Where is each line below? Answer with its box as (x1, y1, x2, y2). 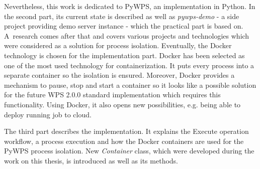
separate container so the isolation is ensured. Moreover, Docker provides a (4, 70, 235, 80)
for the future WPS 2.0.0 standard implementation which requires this (4, 89, 221, 100)
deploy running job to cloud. (4, 109, 92, 119)
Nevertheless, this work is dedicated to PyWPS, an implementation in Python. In (4, 1, 255, 11)
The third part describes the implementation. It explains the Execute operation (4, 126, 249, 136)
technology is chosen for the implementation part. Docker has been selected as (4, 50, 245, 60)
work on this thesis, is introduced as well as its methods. (4, 155, 178, 165)
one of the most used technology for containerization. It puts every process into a (4, 60, 254, 70)
